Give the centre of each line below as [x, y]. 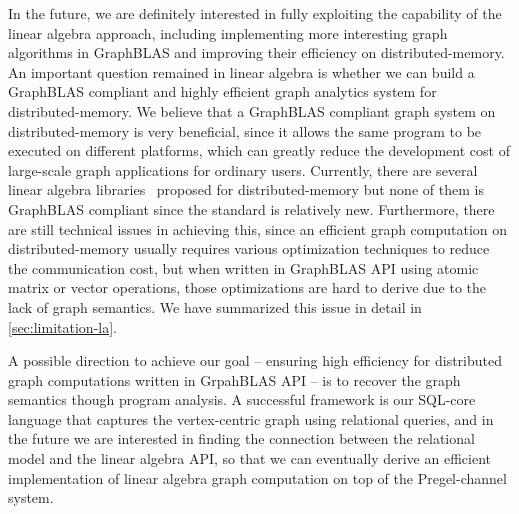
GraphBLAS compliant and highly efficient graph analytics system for [222, 91]
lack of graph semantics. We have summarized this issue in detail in [215, 306]
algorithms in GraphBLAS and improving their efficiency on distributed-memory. [256, 52]
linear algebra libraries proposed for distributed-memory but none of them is [246, 189]
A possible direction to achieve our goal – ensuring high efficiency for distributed [255, 360]
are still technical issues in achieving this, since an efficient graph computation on [258, 228]
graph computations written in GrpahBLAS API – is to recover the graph [234, 379]
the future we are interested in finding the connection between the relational [241, 438]
